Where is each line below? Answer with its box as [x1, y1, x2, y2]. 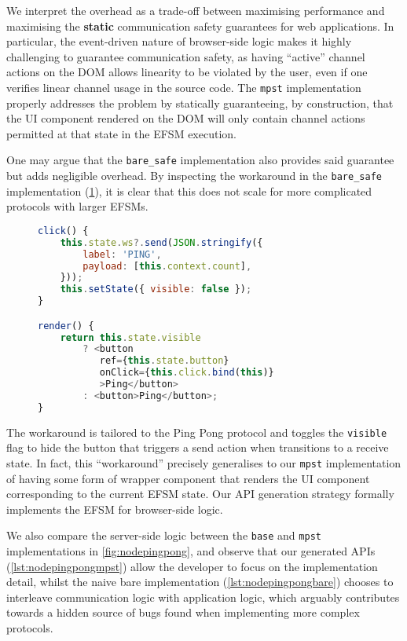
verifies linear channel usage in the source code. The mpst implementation [6, 79, 361, 95]
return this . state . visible [60, 331, 201, 343]
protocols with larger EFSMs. [6, 198, 148, 214]
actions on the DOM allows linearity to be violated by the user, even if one [6, 64, 368, 80]
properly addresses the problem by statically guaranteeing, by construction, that [6, 94, 394, 111]
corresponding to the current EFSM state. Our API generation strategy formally [6, 485, 394, 502]
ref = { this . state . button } [99, 355, 229, 367]
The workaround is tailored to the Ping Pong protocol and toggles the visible [6, 423, 387, 440]
